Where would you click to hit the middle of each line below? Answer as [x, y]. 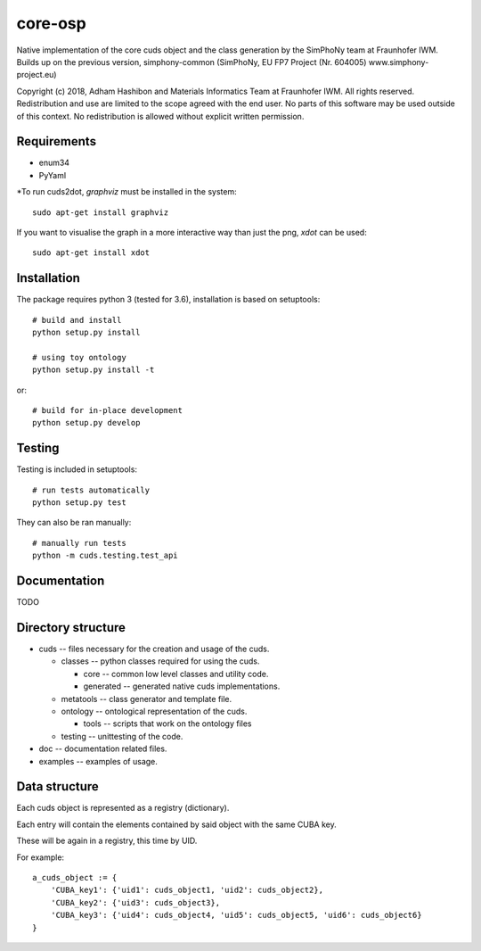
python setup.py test [79, 503]
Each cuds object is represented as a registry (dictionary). [123, 808]
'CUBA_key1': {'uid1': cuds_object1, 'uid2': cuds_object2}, [187, 890]
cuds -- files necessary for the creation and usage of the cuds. [154, 649]
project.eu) [37, 75]
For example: [41, 857]
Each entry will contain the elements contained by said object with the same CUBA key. [177, 824]
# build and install [77, 320]
